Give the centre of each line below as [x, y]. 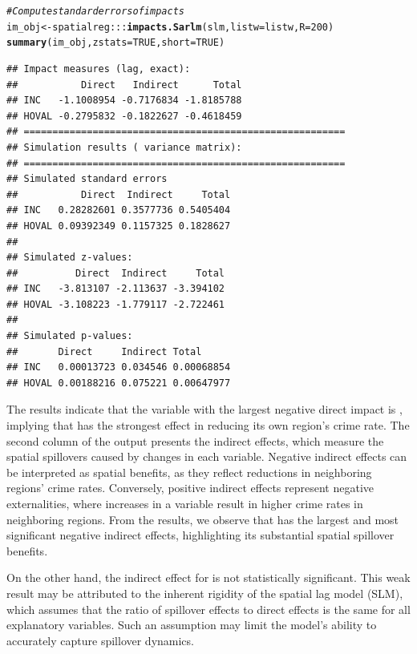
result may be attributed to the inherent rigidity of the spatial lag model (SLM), [205, 593]
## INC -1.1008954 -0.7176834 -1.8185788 [124, 101]
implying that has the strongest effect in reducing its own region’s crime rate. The [208, 425]
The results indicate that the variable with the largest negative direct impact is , [204, 409]
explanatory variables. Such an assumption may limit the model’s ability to [192, 625]
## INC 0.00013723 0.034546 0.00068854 [119, 367]
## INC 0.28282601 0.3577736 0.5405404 [119, 210]
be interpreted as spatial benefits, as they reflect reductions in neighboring [189, 472]
